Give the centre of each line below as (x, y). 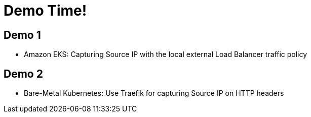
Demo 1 (22, 35)
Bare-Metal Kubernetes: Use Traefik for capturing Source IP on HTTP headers (154, 93)
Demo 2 (23, 74)
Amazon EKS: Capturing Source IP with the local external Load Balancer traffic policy (166, 54)
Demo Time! (45, 11)
